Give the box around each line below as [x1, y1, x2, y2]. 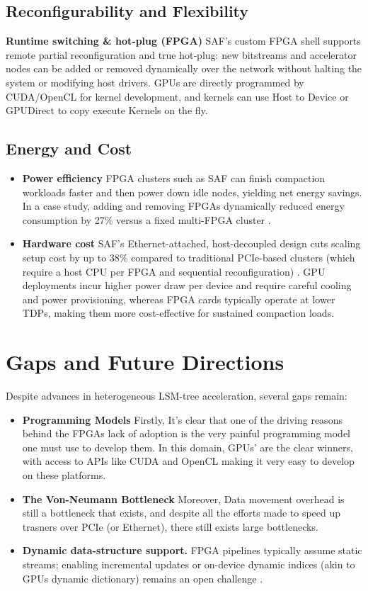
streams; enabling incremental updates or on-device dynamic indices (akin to [22, 556, 355, 571]
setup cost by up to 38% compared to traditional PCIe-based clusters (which [22, 249, 355, 264]
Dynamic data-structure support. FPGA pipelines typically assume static [22, 543, 362, 558]
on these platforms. [22, 468, 106, 482]
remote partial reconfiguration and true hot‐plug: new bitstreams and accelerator [6, 47, 357, 62]
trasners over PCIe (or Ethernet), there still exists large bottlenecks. [22, 519, 318, 534]
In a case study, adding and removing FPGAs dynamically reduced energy [22, 198, 345, 213]
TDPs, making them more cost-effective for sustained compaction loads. [22, 305, 335, 320]
